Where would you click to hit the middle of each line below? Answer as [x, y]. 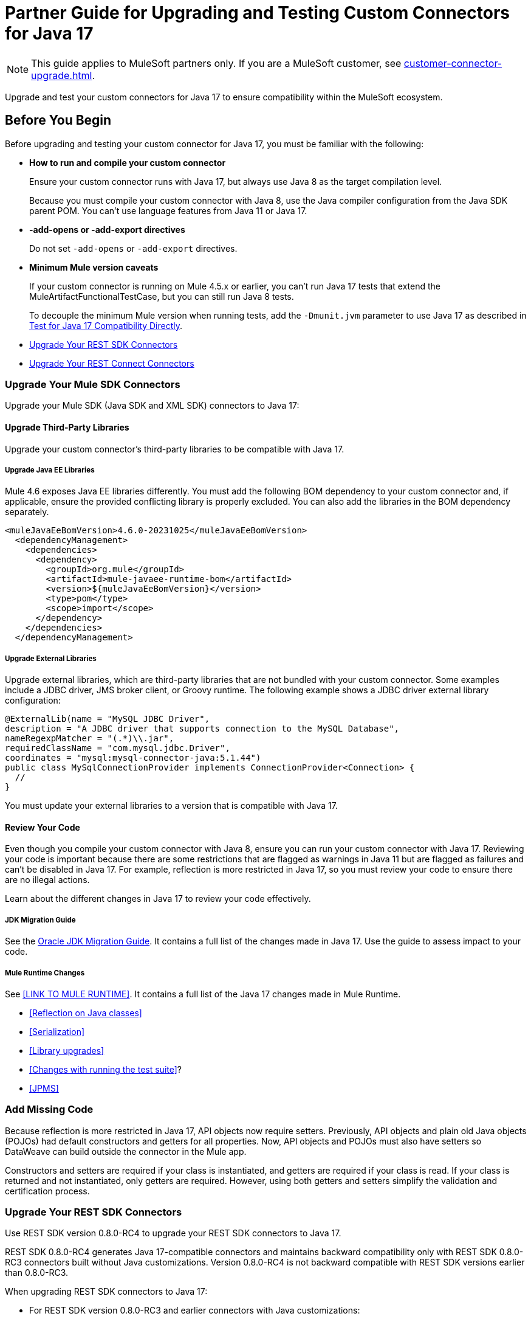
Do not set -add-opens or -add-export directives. [133, 248]
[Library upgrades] [67, 1050]
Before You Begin [58, 120]
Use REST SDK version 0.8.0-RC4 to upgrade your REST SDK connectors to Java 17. [173, 1233]
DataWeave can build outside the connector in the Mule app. [126, 1151]
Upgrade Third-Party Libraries [67, 427]
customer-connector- [453, 63]
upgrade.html [62, 75]
